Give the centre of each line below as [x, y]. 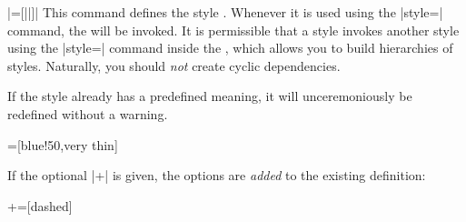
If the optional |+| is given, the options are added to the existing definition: [217, 175]
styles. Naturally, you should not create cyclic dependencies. [174, 65]
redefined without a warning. [88, 113]
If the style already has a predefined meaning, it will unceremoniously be [210, 96]
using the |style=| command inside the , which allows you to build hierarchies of [230, 48]
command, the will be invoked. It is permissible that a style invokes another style [233, 30]
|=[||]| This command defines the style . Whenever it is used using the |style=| [225, 12]
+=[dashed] [40, 205]
